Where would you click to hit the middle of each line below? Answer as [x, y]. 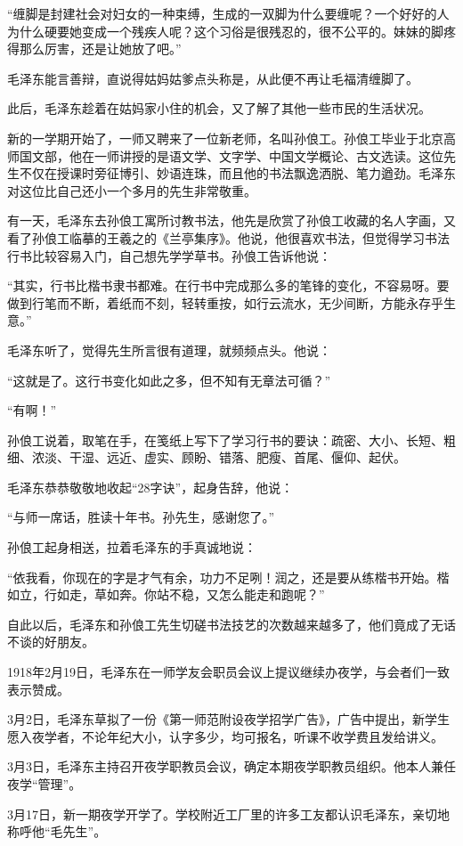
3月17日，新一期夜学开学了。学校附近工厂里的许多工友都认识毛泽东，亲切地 [228, 813]
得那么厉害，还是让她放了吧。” [94, 49]
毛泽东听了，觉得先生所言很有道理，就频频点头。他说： [169, 350]
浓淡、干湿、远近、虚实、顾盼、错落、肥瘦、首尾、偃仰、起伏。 [219, 457]
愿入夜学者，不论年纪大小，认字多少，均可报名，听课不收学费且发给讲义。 [225, 736]
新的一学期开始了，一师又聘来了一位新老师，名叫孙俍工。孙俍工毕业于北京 [225, 138]
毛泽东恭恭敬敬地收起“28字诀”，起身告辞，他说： [150, 487]
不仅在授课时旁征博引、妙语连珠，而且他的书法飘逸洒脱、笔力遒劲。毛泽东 [237, 173]
